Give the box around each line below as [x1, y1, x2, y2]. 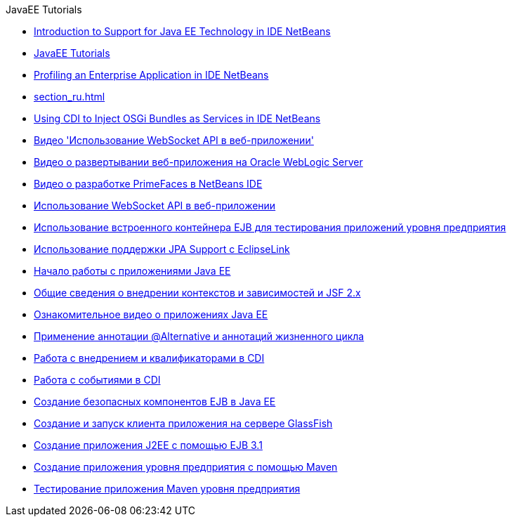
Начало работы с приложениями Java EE [34, 265, 231, 277]
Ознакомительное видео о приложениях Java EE [34, 308, 268, 320]
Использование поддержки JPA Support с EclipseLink [34, 243, 290, 255]
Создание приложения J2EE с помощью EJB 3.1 [34, 439, 263, 451]
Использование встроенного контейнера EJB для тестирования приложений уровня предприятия [34, 221, 506, 233]
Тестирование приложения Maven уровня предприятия [34, 483, 301, 495]
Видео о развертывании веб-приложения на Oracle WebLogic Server [34, 156, 363, 168]
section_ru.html [34, 91, 105, 103]
